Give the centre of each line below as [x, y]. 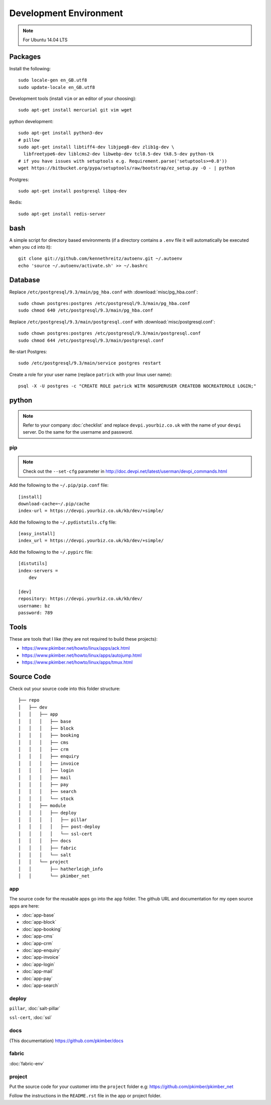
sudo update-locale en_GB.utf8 [57, 87]
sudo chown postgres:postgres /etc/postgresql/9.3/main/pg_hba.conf [104, 304]
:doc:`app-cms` [38, 936]
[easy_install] [37, 534]
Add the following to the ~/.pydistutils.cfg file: [63, 522]
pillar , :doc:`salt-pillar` [35, 1009]
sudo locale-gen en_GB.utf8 [53, 80]
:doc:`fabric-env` [27, 1063]
